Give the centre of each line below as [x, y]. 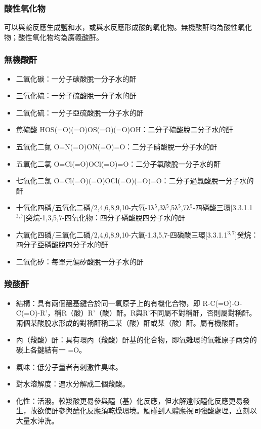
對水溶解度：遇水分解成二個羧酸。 [73, 384]
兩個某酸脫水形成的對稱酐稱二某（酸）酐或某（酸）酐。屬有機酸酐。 [129, 322]
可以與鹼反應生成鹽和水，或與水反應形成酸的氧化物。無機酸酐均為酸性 [121, 27]
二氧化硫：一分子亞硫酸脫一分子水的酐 [80, 112]
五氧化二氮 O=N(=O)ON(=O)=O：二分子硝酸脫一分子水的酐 [117, 146]
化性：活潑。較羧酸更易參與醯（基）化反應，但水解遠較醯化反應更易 [129, 400]
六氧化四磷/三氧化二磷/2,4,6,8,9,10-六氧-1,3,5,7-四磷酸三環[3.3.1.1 [122, 234]
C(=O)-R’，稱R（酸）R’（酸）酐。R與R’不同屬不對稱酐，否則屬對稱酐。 [136, 313]
